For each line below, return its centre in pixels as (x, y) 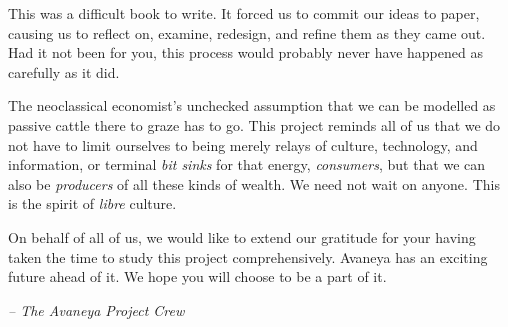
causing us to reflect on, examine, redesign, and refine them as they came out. (247, 32)
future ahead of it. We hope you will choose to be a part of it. (197, 276)
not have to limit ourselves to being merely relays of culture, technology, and (243, 144)
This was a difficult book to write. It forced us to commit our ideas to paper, (244, 13)
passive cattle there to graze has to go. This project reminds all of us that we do (254, 124)
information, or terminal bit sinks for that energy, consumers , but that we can (247, 164)
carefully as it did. (64, 71)
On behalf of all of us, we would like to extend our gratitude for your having (242, 236)
